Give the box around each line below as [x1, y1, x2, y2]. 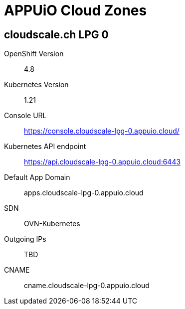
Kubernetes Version [4, 80, 69, 89]
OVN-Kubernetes [24, 219, 80, 228]
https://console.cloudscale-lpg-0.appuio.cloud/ [24, 127, 180, 136]
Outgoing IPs [4, 235, 46, 244]
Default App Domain [4, 173, 70, 182]
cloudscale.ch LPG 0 [4, 28, 109, 41]
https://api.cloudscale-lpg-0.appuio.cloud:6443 [24, 157, 181, 166]
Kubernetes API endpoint [4, 142, 86, 151]
